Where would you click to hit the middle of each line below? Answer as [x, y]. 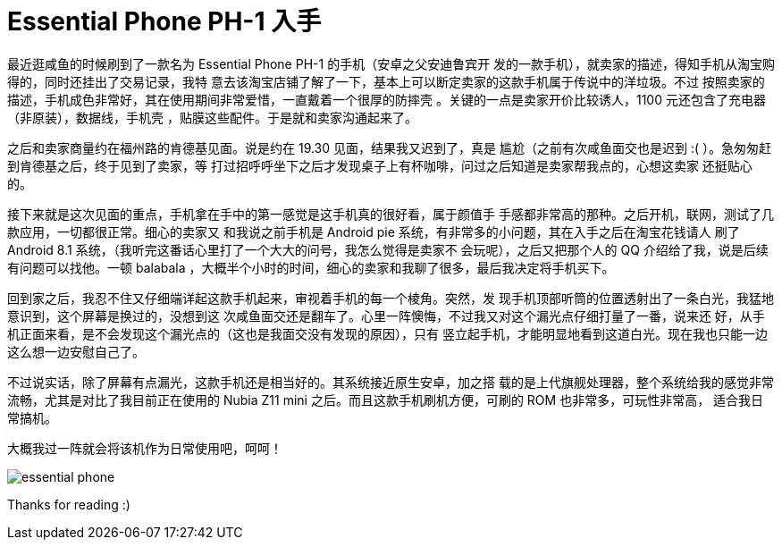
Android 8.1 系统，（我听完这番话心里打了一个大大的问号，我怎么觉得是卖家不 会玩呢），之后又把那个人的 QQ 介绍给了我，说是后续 [388, 249]
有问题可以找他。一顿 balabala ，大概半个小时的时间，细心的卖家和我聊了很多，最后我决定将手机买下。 [311, 267]
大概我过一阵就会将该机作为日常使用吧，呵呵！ [145, 448]
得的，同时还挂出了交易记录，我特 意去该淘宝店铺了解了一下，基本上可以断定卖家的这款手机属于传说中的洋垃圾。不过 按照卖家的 [386, 81]
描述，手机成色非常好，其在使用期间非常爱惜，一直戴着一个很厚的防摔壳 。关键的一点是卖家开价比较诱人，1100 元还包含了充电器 [387, 99]
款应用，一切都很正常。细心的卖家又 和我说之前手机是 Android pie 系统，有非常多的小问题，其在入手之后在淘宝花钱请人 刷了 [374, 231]
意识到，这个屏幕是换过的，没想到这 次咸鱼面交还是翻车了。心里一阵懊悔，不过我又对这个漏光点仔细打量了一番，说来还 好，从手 [386, 316]
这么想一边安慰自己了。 [76, 351]
